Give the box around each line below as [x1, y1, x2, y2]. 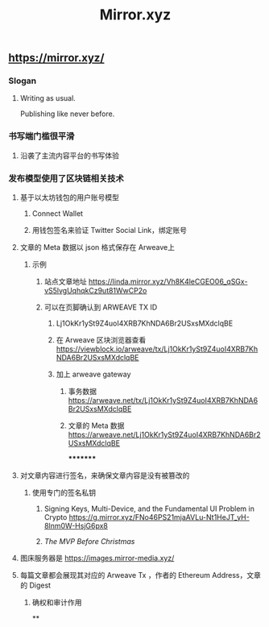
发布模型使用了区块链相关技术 [8, 172, 125, 184]
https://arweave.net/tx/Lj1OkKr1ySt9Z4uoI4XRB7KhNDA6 [68, 396, 259, 405]
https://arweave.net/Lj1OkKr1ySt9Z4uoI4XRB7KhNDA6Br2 [68, 430, 261, 440]
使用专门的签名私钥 [31, 488, 97, 497]
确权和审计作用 [31, 598, 82, 608]
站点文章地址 [43, 276, 87, 287]
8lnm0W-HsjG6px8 [43, 521, 109, 531]
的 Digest [19, 580, 51, 590]
